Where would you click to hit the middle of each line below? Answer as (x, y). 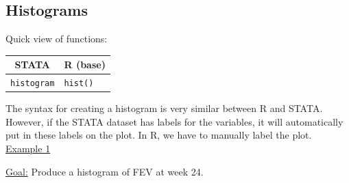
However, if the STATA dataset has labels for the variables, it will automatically (174, 121)
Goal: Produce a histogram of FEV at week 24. (105, 171)
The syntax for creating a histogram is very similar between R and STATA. (164, 108)
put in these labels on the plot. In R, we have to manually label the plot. (159, 135)
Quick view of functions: (57, 39)
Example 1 (28, 149)
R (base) (85, 65)
